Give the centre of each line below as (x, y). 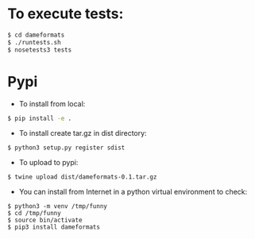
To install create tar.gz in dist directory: (83, 133)
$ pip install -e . (40, 118)
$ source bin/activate (45, 220)
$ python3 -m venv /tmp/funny (58, 206)
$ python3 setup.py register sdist (66, 148)
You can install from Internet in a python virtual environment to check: (133, 192)
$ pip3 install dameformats (54, 227)
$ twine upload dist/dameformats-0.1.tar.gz (82, 177)
